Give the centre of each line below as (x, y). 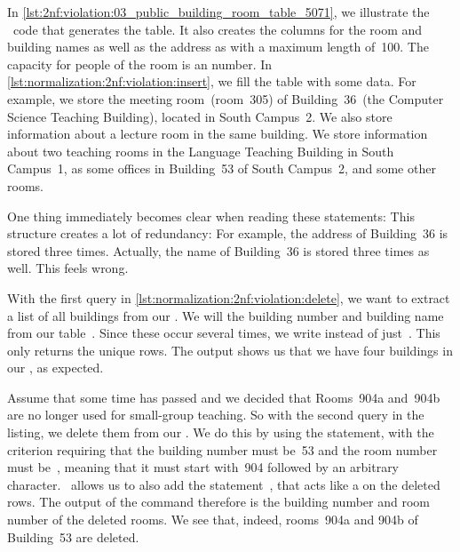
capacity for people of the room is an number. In (140, 64)
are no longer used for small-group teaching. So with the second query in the (216, 415)
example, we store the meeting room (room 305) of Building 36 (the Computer (226, 98)
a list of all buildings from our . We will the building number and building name (226, 315)
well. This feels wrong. (68, 268)
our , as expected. (56, 368)
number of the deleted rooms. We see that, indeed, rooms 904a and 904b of (213, 520)
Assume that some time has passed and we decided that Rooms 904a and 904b (224, 397)
